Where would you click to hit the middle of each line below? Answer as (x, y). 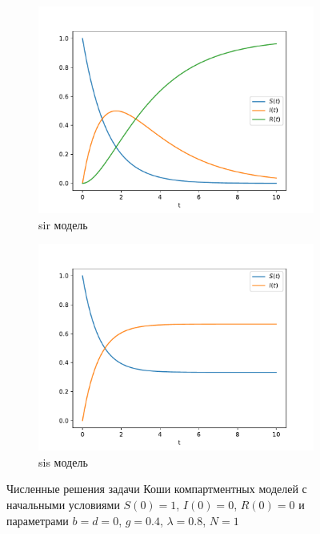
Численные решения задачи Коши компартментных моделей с (157, 489)
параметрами (38, 520)
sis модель (63, 461)
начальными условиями (63, 504)
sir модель (63, 224)
